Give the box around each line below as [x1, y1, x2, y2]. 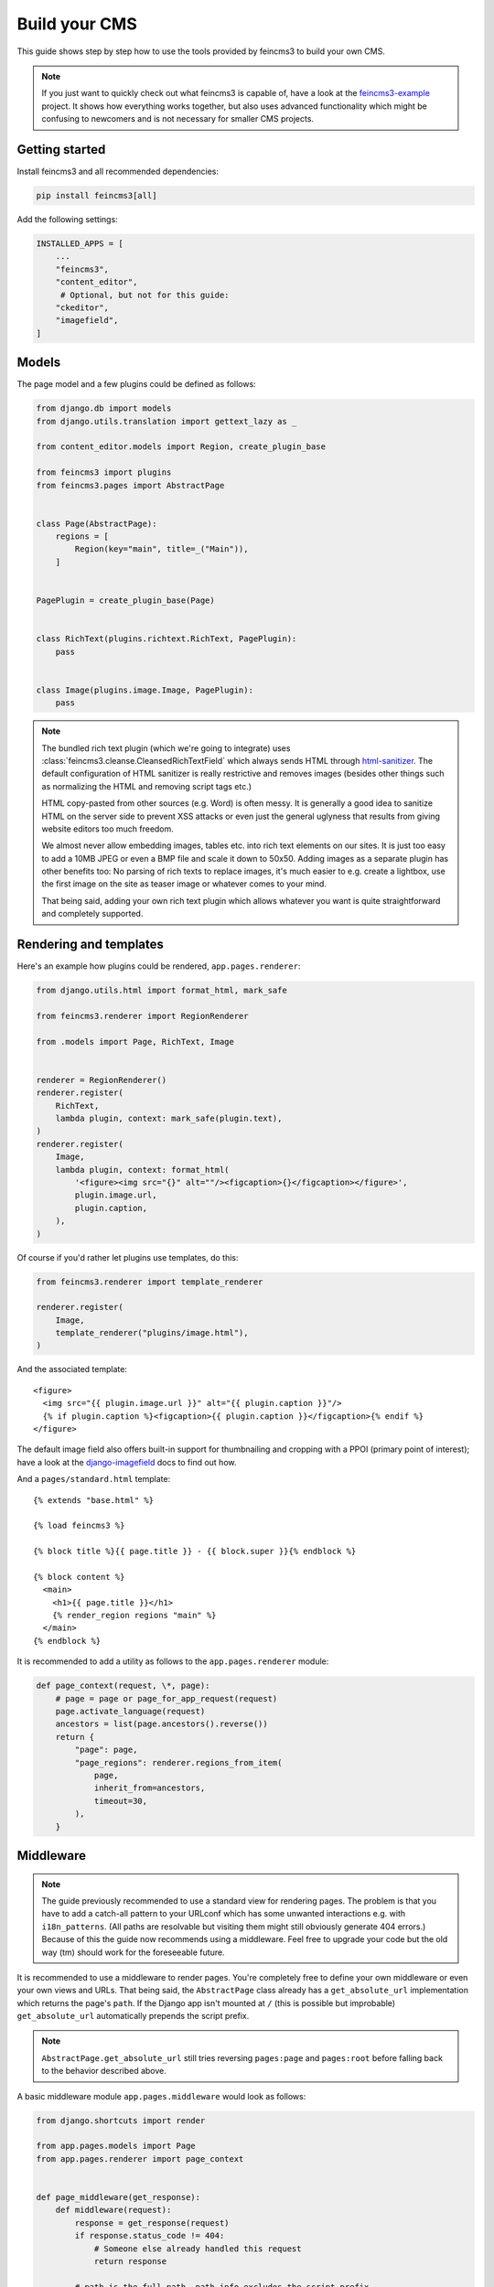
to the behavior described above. [41, 2066, 166, 2077]
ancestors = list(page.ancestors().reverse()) [55, 1719, 269, 1729]
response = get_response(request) [74, 2217, 230, 2228]
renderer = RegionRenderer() [36, 1075, 167, 1085]
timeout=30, [93, 1796, 148, 1806]
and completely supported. [41, 908, 144, 919]
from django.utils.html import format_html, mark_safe [36, 985, 287, 996]
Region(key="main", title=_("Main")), [74, 544, 249, 554]
